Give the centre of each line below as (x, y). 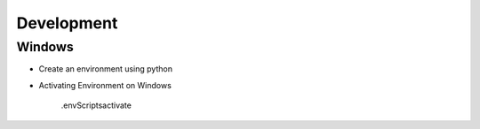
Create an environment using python (106, 69)
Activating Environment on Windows (105, 85)
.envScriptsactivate (96, 105)
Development (67, 23)
